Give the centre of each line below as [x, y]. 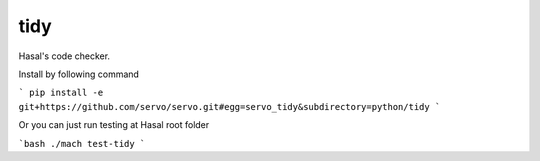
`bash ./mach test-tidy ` [82, 143]
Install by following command [79, 74]
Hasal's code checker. [64, 56]
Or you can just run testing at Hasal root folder [114, 125]
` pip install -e [61, 93]
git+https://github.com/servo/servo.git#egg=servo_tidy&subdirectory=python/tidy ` [229, 106]
